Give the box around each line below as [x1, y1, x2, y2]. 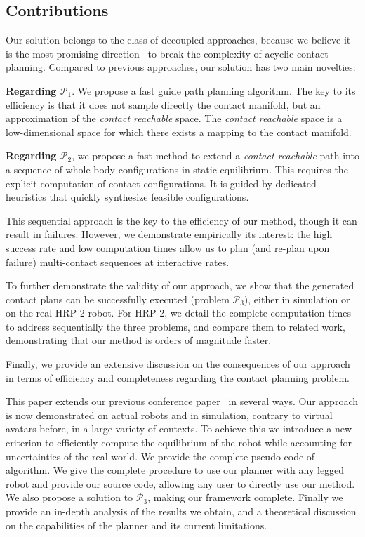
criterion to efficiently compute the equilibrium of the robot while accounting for [6, 435, 352, 450]
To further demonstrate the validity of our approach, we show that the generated [6, 278, 354, 293]
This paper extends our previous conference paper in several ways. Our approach [6, 394, 358, 409]
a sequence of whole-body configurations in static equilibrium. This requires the [6, 161, 348, 176]
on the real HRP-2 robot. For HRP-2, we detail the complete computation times [6, 305, 351, 320]
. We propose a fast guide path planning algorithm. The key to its [72, 83, 356, 98]
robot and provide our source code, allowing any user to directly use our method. [6, 476, 355, 491]
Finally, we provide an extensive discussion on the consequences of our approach [6, 357, 350, 371]
